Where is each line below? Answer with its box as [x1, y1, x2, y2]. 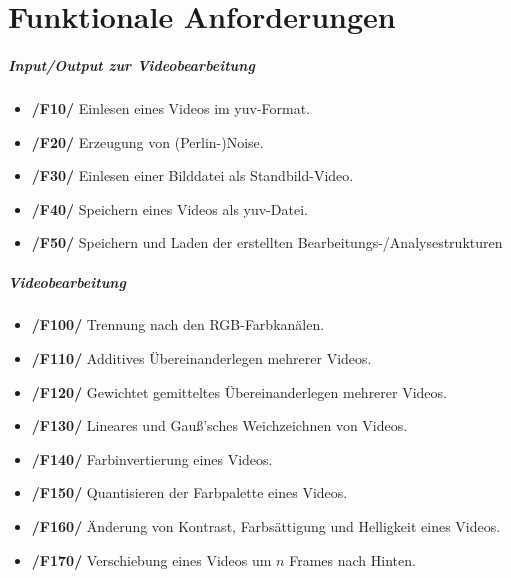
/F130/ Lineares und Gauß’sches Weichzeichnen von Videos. [31, 415, 408, 436]
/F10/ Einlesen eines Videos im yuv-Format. [31, 97, 311, 118]
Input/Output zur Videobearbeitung [8, 54, 255, 75]
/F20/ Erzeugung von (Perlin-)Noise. [31, 131, 264, 152]
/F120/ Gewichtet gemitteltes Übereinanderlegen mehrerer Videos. [31, 381, 447, 402]
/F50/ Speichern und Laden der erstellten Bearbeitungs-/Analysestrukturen [31, 232, 503, 253]
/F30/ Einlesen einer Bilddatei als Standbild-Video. [31, 165, 354, 186]
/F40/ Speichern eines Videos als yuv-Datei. [31, 198, 308, 219]
